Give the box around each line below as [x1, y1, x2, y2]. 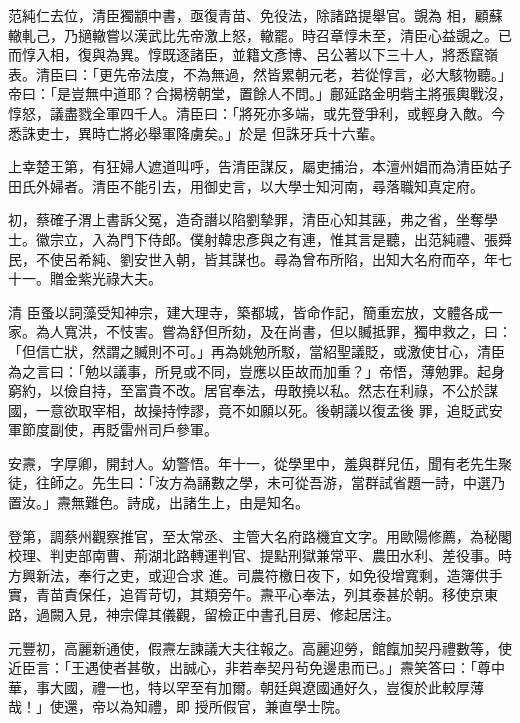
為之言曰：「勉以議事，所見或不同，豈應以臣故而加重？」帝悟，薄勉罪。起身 [8, 360, 505, 381]
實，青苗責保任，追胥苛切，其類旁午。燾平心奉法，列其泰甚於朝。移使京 [8, 584, 484, 605]
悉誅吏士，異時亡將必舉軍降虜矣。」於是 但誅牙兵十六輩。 [8, 122, 384, 143]
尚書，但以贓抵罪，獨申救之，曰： [287, 321, 512, 342]
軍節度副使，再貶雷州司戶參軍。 [8, 419, 218, 440]
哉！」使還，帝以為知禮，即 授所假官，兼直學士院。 [8, 696, 349, 717]
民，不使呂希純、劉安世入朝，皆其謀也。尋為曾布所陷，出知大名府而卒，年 [8, 248, 498, 269]
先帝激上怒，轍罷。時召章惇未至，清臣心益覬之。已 [175, 24, 512, 45]
